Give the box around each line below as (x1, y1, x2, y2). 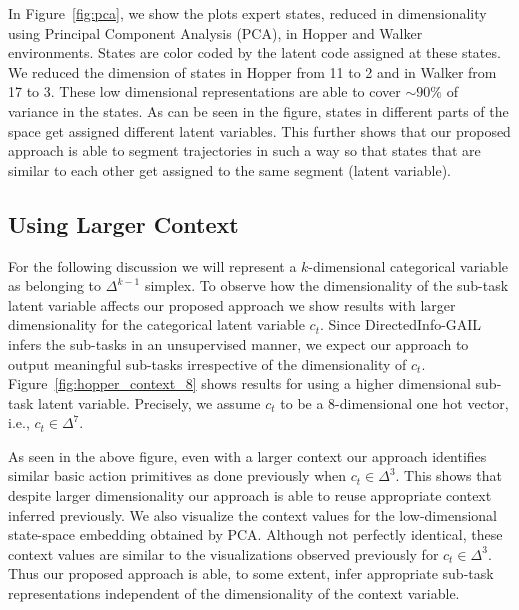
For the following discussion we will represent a (8, 255, 297, 276)
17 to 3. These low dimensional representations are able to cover (8, 81, 401, 102)
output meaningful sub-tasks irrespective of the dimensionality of (8, 353, 407, 374)
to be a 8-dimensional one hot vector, (280, 392, 509, 413)
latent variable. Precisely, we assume (38, 392, 261, 413)
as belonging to (8, 275, 102, 296)
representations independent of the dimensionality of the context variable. (8, 583, 460, 604)
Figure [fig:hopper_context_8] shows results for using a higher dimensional (8, 373, 471, 394)
